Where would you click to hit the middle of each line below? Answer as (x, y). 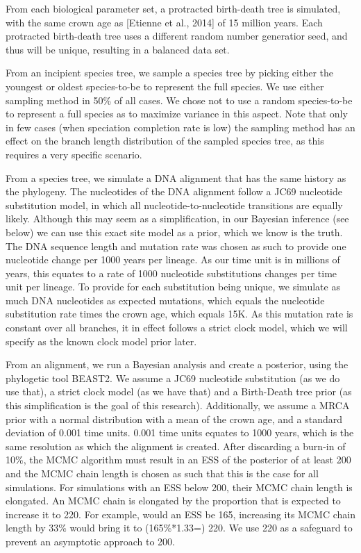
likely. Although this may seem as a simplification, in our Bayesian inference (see (177, 218)
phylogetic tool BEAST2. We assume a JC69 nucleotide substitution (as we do (173, 378)
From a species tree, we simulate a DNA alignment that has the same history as (176, 178)
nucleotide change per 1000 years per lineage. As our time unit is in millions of (173, 259)
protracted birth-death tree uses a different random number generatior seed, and (177, 36)
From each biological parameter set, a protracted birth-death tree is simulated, (173, 8)
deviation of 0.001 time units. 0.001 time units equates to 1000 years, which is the (180, 432)
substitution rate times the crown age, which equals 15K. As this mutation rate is (179, 314)
